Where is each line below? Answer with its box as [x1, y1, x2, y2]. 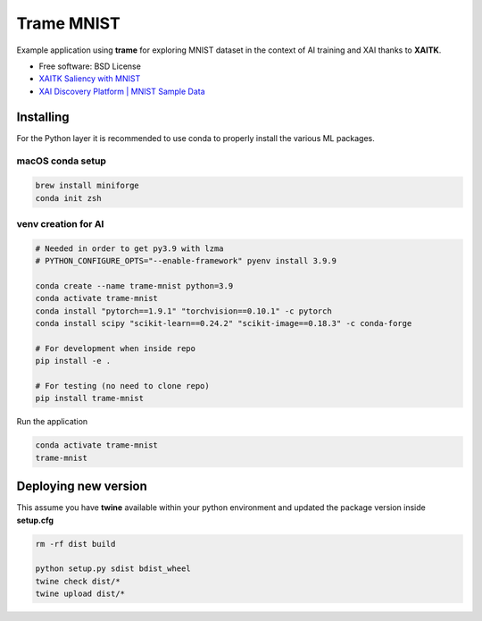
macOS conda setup [16, 155, 107, 167]
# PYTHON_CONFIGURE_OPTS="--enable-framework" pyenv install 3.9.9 [35, 256, 337, 266]
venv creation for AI [16, 217, 104, 230]
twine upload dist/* [35, 589, 125, 599]
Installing [16, 109, 71, 124]
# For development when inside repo [35, 343, 196, 353]
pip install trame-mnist [35, 393, 145, 404]
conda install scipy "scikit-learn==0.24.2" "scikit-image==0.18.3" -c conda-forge [35, 318, 412, 329]
